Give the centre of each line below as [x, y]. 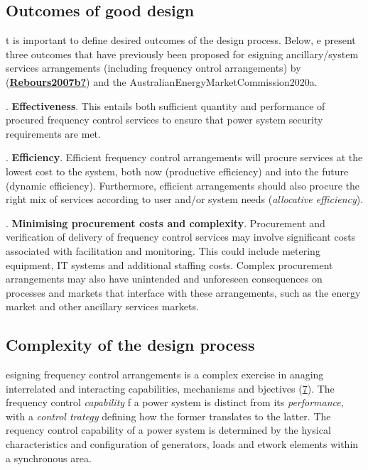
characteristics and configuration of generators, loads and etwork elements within [182, 444]
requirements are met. [53, 133]
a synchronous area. [49, 458]
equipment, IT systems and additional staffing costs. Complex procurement [169, 264]
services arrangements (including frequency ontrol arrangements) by [153, 68]
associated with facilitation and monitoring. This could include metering [163, 250]
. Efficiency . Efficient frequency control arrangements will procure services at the [184, 157]
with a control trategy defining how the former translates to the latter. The [168, 416]
